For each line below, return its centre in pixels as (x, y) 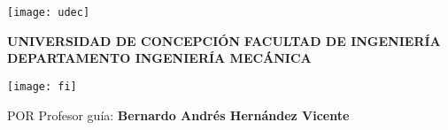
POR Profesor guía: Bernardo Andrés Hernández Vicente (178, 115)
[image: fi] (42, 86)
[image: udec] (49, 12)
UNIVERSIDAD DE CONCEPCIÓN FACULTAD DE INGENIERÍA (224, 40)
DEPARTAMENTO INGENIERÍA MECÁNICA (159, 58)
